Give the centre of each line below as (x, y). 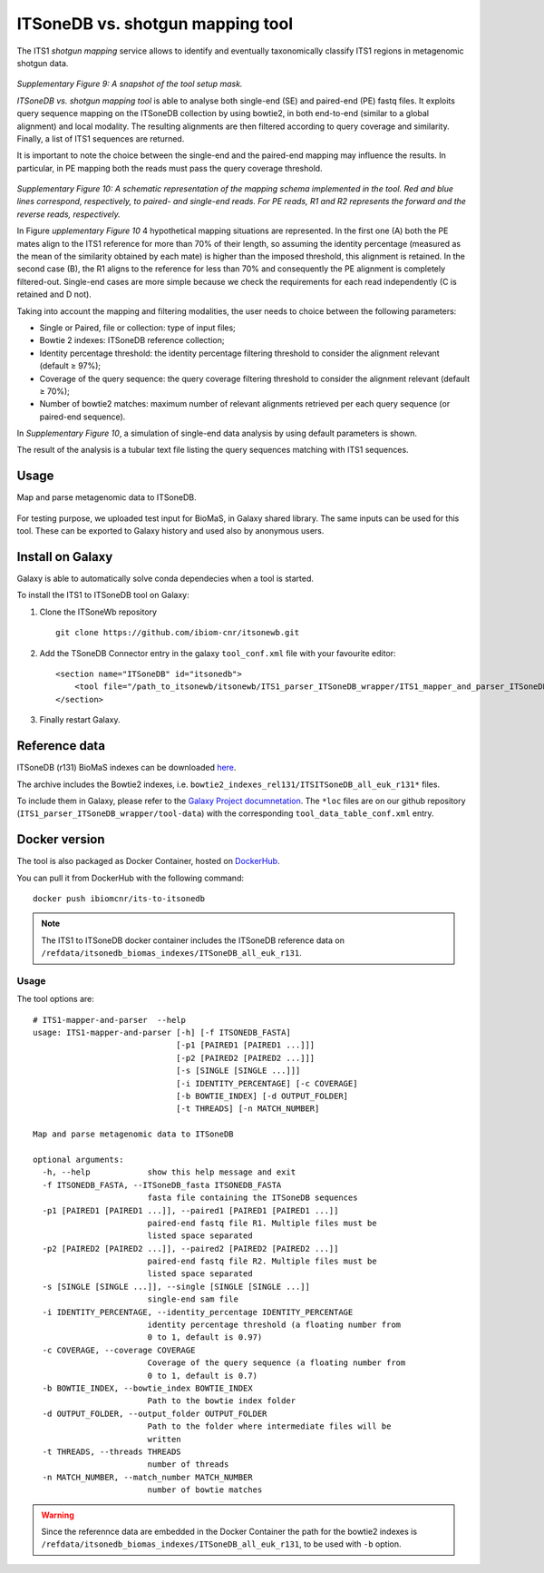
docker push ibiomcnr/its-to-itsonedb (119, 898)
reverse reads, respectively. (69, 214)
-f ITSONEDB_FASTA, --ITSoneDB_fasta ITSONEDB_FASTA (162, 1185)
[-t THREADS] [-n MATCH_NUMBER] (248, 1109)
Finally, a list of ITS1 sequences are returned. (101, 138)
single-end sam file (193, 1299)
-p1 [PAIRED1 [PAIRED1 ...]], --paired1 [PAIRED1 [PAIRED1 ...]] (190, 1210)
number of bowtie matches (205, 1490)
